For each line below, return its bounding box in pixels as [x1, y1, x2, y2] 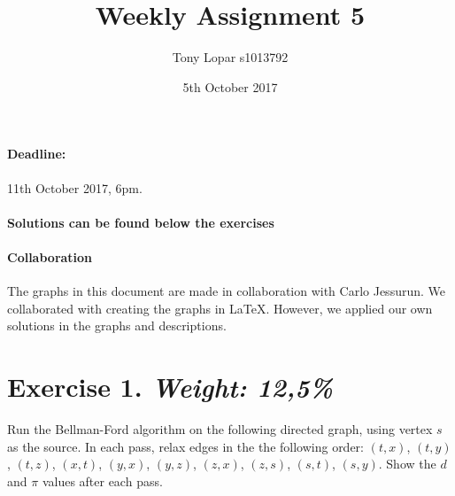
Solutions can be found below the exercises [7, 213, 274, 231]
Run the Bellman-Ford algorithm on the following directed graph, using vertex [7, 420, 433, 438]
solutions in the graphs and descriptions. [7, 316, 227, 335]
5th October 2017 [182, 77, 278, 96]
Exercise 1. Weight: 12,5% [7, 368, 334, 406]
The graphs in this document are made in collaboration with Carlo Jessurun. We [7, 282, 445, 300]
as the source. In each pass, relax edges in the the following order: [7, 437, 365, 455]
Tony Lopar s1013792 [172, 48, 289, 66]
